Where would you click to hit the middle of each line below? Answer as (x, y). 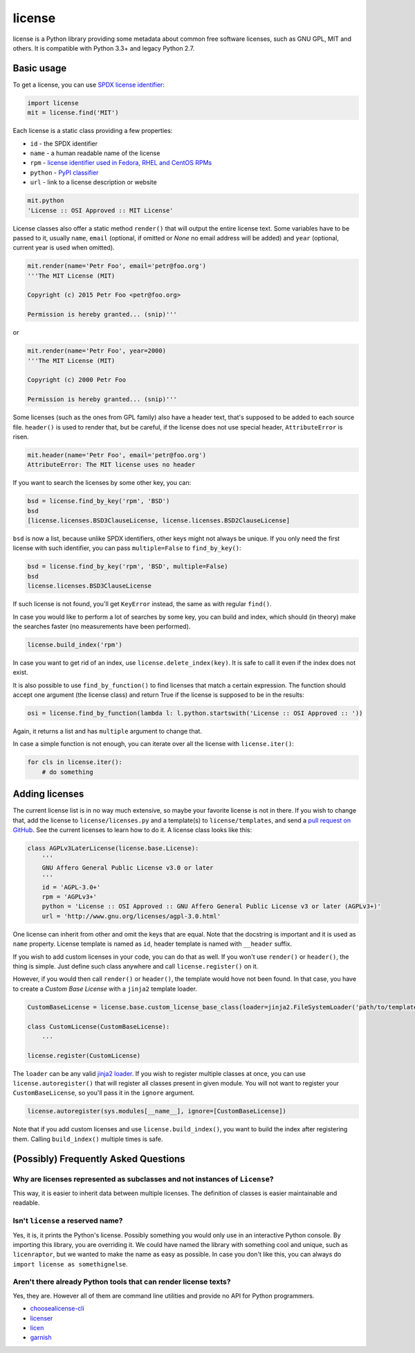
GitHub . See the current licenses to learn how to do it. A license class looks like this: (132, 830)
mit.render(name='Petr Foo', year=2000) (96, 351)
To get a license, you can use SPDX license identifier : (89, 85)
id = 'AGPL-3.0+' (71, 887)
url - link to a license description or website (93, 182)
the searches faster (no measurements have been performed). (102, 626)
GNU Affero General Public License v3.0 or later (128, 867)
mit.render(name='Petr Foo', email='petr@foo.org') (117, 266)
